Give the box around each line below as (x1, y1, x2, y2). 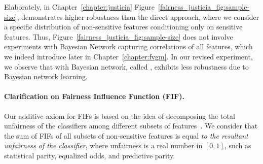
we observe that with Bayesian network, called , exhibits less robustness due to (4, 61, 249, 72)
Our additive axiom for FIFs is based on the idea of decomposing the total (4, 110, 235, 121)
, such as (224, 140, 251, 151)
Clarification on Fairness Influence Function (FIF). (4, 91, 184, 102)
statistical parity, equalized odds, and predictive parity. (4, 150, 175, 160)
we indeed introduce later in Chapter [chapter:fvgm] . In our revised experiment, (4, 51, 253, 61)
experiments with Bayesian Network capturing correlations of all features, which (4, 41, 253, 52)
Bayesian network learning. (4, 71, 88, 82)
